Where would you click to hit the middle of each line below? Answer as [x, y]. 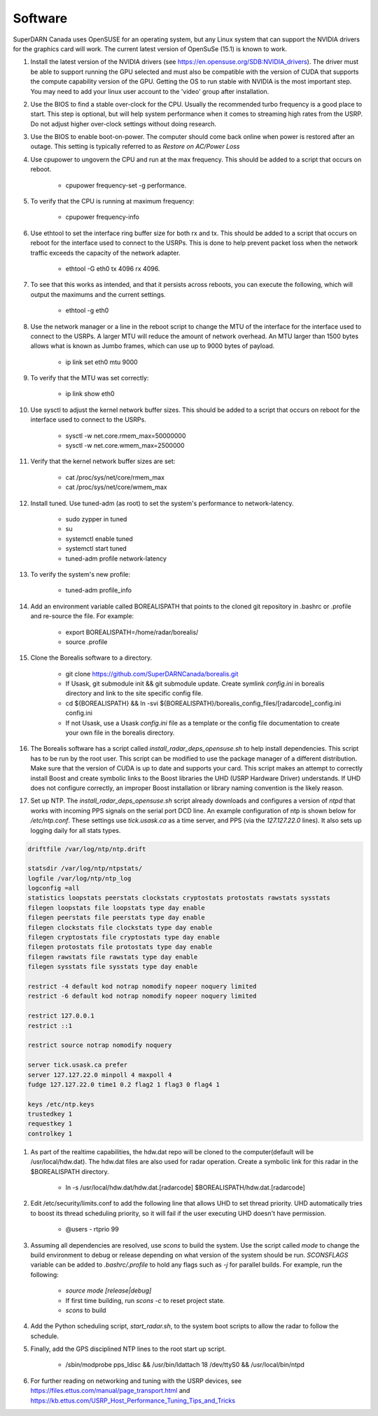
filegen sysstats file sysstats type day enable [113, 967]
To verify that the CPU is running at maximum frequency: [113, 201]
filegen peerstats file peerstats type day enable [117, 918]
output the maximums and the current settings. [98, 294]
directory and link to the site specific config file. [134, 693]
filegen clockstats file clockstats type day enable [120, 927]
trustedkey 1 [50, 1114]
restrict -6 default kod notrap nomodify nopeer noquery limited [142, 996]
